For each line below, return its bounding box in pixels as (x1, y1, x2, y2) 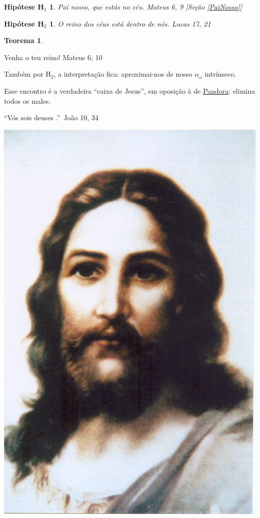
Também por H (4, 69, 51, 79)
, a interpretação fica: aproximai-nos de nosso (53, 69, 192, 79)
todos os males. (4, 95, 51, 106)
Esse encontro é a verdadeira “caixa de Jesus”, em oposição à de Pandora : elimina (4, 85, 255, 96)
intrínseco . (204, 69, 236, 79)
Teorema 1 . (4, 35, 43, 46)
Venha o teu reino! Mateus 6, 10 (4, 52, 102, 62)
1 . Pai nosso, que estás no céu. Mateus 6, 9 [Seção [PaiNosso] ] (49, 2, 242, 12)
